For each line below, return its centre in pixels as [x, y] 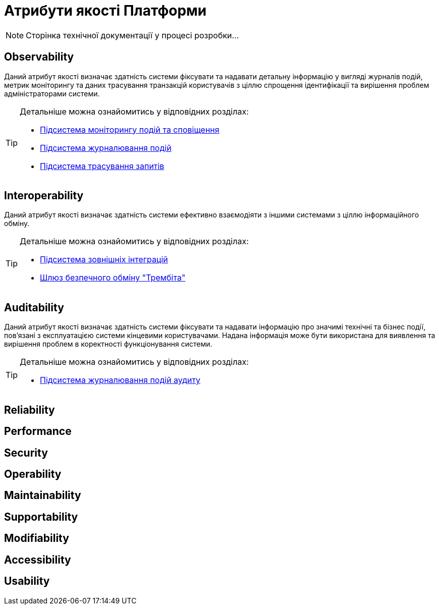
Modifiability [37, 538]
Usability [27, 581]
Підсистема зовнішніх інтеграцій [104, 260]
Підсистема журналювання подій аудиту [120, 380]
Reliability [30, 410]
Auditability [34, 307]
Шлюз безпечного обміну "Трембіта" [113, 278]
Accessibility [38, 560]
